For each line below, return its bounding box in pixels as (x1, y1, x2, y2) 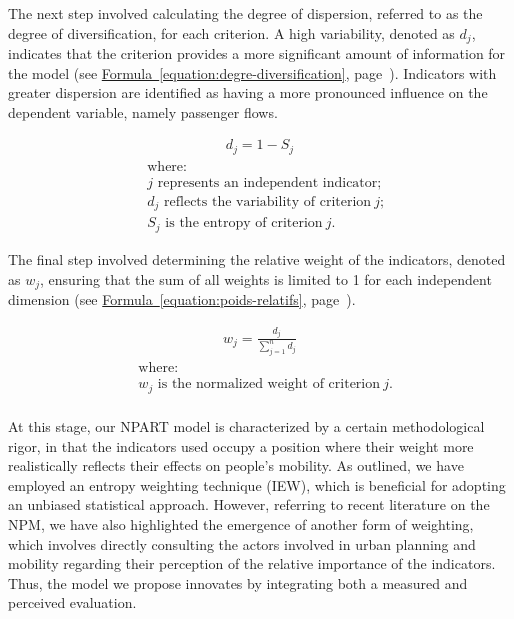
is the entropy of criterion (165, 216, 323, 231)
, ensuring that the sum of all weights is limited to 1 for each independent (40, 268, 492, 289)
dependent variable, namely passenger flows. (8, 101, 278, 122)
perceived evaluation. (8, 592, 137, 613)
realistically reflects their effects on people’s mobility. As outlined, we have (8, 455, 464, 476)
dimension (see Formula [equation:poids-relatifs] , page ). (8, 288, 356, 309)
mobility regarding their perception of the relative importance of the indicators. (8, 553, 496, 574)
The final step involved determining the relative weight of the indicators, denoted (8, 248, 506, 269)
